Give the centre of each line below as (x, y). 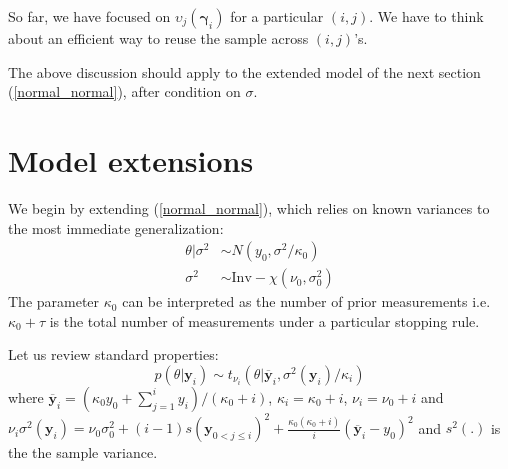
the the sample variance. (83, 452)
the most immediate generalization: (116, 227)
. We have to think (426, 16)
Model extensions (131, 159)
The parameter (54, 301)
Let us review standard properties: (113, 354)
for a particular (277, 16)
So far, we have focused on (89, 16)
